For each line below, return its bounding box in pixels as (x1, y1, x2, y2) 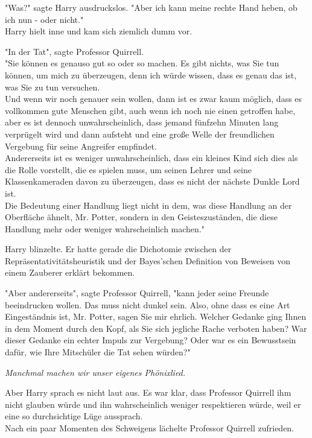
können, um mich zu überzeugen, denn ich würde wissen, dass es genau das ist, (5, 68, 297, 81)
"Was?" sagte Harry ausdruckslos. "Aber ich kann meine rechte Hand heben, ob (5, 1, 298, 13)
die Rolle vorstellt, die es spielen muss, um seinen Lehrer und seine (5, 163, 252, 176)
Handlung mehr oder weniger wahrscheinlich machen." (5, 222, 205, 235)
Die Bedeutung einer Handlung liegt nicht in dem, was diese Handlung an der (5, 198, 292, 211)
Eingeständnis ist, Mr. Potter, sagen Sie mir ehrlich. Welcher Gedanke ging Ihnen (5, 310, 307, 323)
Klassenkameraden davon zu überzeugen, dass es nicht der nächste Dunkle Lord (5, 175, 300, 188)
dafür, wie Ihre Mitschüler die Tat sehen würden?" (5, 346, 191, 358)
